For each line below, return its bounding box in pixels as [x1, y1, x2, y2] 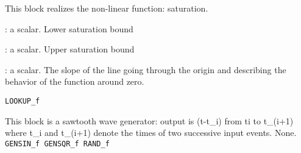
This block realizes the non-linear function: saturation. [5, 2, 208, 14]
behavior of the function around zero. [5, 75, 144, 88]
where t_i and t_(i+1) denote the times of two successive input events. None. [5, 126, 297, 139]
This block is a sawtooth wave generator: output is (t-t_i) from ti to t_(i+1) [5, 114, 294, 127]
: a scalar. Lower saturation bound [5, 22, 133, 35]
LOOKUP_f [5, 96, 40, 105]
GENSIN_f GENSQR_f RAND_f [5, 139, 110, 148]
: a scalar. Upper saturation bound [5, 43, 135, 55]
